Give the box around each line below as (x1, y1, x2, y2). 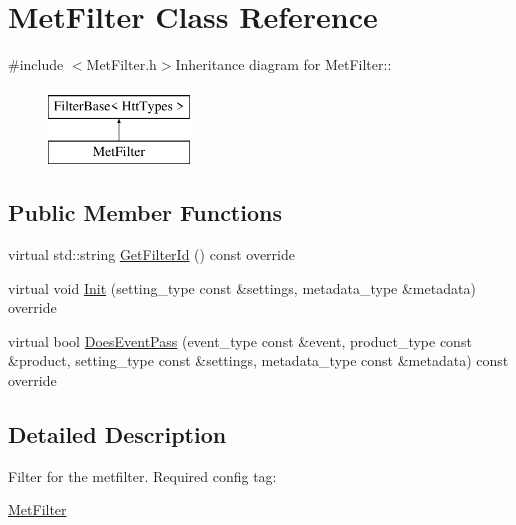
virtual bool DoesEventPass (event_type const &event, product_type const (8, 330, 472, 351)
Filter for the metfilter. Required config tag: (8, 465, 277, 486)
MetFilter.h (86, 54, 157, 75)
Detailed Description (8, 419, 227, 450)
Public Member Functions (8, 197, 282, 228)
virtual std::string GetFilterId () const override (8, 244, 295, 265)
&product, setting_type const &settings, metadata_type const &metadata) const (8, 350, 509, 371)
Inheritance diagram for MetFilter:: (175, 54, 392, 75)
